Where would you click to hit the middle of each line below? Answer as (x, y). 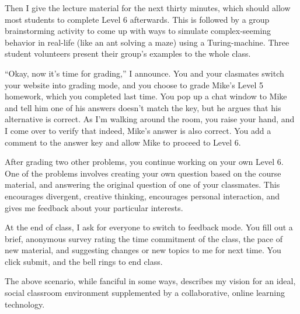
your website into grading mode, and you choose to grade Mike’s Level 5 (134, 84)
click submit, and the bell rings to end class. (84, 261)
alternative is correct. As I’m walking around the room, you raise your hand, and (150, 119)
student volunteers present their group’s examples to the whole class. (128, 54)
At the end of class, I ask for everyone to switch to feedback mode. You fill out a (149, 227)
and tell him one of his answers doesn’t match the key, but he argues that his (143, 107)
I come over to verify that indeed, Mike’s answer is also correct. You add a (138, 130)
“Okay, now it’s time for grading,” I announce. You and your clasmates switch (144, 73)
